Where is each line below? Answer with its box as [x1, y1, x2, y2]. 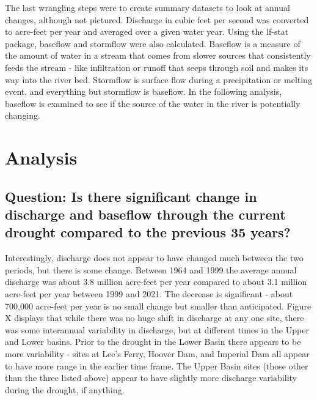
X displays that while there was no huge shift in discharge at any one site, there [5, 311, 304, 324]
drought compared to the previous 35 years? [5, 223, 291, 242]
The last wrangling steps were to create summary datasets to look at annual [5, 1, 290, 13]
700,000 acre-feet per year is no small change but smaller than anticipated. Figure [5, 299, 312, 312]
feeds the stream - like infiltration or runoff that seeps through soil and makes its [5, 61, 308, 73]
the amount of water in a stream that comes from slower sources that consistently [5, 49, 311, 62]
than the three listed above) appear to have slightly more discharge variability [5, 371, 297, 384]
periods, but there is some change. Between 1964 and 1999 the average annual [5, 263, 297, 276]
